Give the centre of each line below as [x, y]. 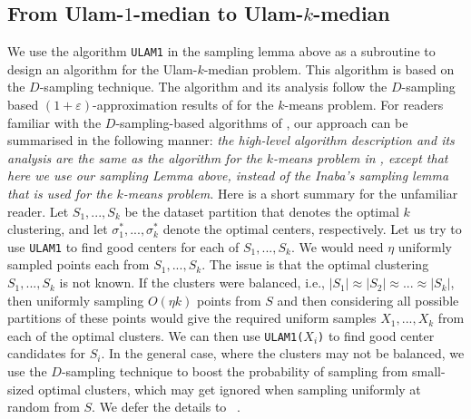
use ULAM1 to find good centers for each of [123, 246]
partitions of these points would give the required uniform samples [192, 318]
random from [44, 407]
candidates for [47, 353]
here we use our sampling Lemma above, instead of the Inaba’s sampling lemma [228, 175]
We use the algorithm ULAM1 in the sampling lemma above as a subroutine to [221, 51]
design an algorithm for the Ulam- [103, 68]
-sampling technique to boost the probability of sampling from [235, 371]
